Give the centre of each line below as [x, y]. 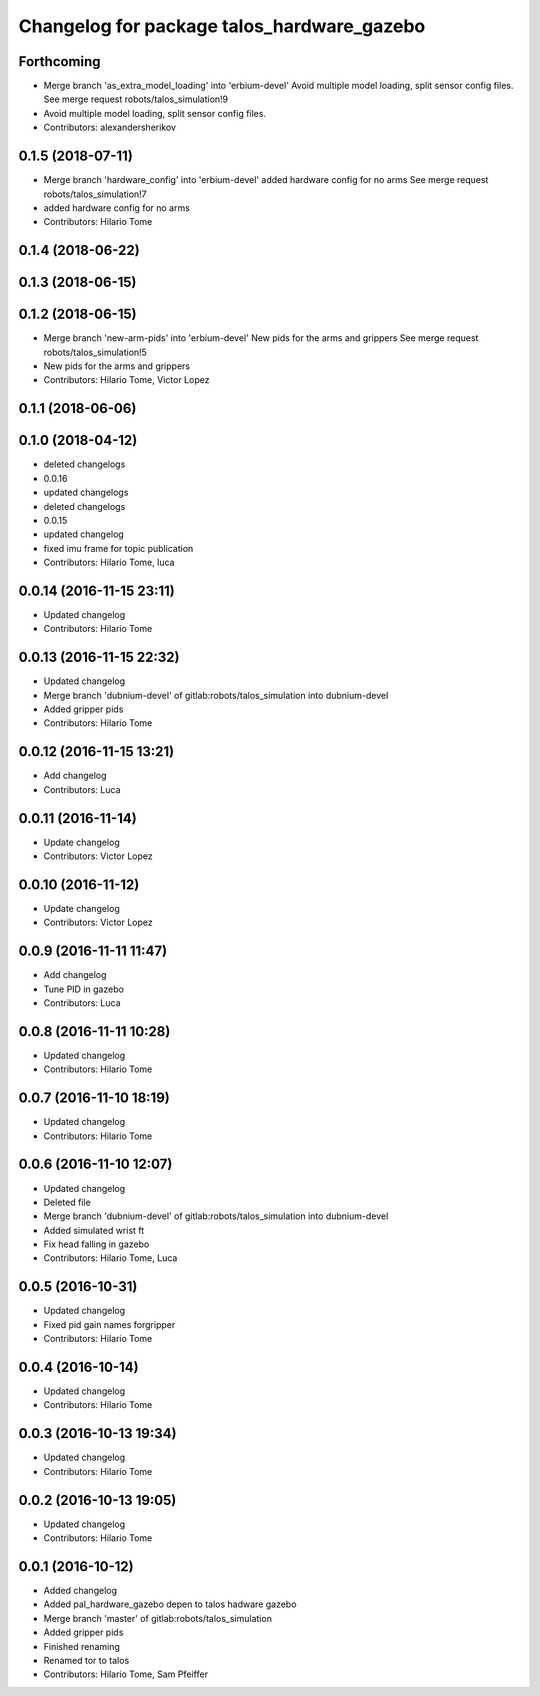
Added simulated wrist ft [94, 1230]
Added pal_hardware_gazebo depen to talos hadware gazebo [170, 1604]
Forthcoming [59, 61]
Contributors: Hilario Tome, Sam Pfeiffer [126, 1674]
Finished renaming [81, 1646]
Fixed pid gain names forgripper [109, 1324]
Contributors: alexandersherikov [110, 127]
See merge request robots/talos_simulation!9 [136, 99]
